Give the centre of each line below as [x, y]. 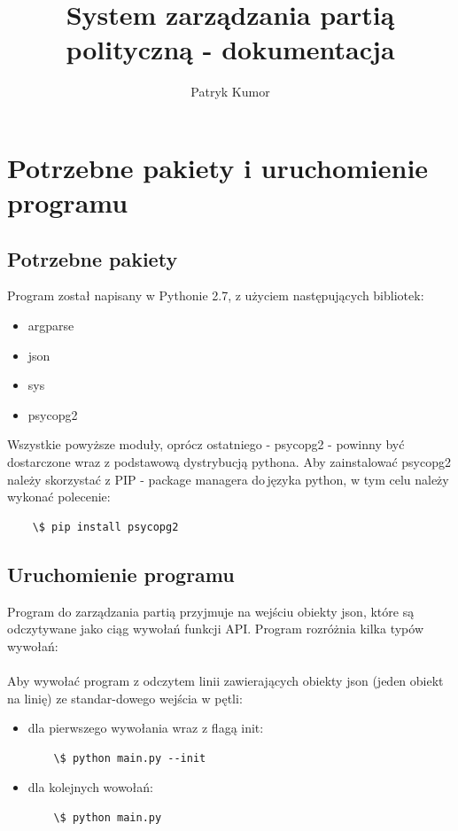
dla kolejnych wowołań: [91, 787]
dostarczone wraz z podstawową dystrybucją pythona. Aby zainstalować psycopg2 [229, 462]
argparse [51, 326]
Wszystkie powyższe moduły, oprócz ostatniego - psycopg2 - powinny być [206, 444]
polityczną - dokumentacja [230, 49]
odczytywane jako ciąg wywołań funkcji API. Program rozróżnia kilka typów [215, 629]
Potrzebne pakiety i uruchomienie [218, 167]
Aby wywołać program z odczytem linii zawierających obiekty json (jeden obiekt [225, 680]
